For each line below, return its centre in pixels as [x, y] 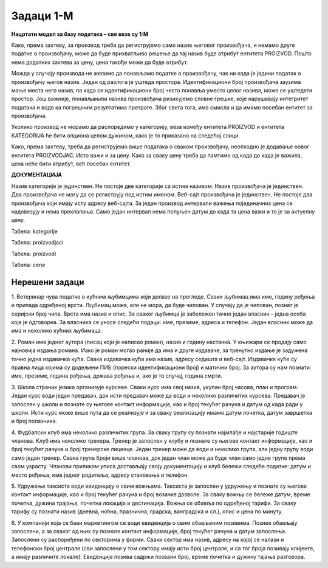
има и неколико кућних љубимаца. [57, 331]
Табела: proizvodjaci [37, 243]
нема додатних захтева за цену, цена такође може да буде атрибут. [100, 62]
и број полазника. [34, 421]
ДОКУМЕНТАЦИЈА [37, 175]
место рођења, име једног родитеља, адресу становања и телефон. [100, 475]
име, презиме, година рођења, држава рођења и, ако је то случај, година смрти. [117, 376]
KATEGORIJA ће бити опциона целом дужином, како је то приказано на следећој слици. [125, 135]
